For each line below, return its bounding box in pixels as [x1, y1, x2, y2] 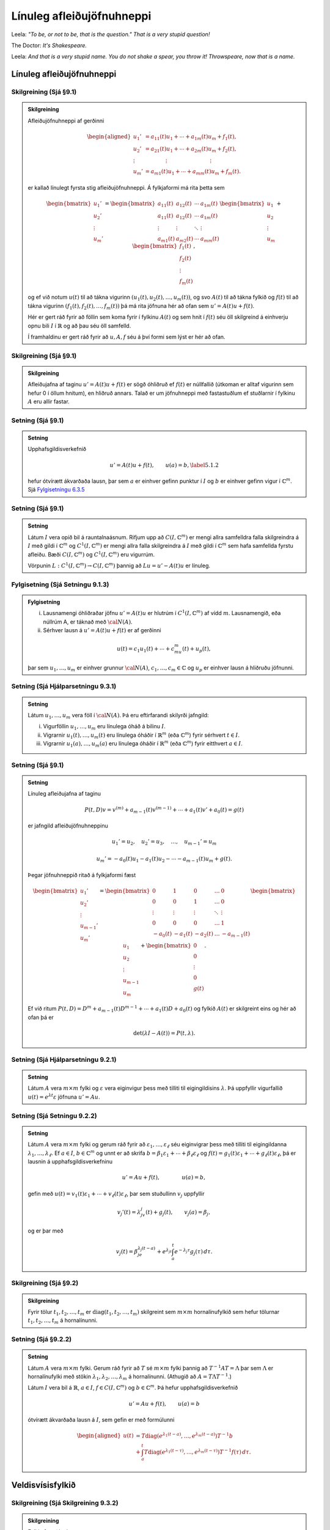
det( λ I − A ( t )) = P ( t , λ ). [133, 1030, 196, 1037]
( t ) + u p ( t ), [182, 646, 211, 654]
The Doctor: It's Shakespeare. [11, 42, 87, 49]
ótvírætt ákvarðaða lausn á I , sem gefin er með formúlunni [28, 1416, 175, 1424]
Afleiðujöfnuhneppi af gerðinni [28, 117, 105, 124]
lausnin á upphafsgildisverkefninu [28, 1157, 113, 1165]
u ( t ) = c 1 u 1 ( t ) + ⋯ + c [116, 646, 175, 654]
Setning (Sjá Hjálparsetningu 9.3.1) [11, 682, 117, 691]
